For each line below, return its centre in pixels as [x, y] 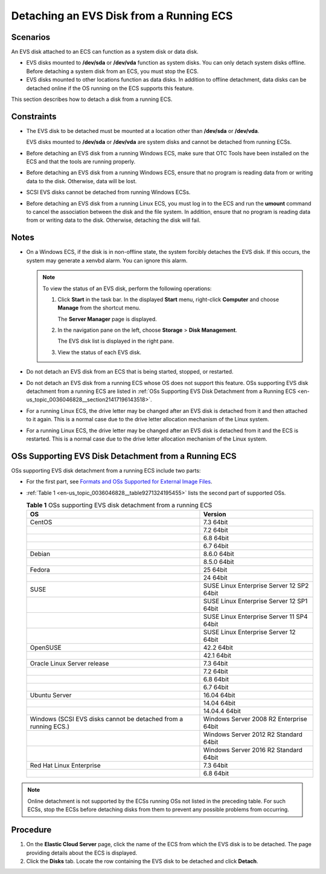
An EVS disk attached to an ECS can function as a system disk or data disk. [105, 52]
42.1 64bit [217, 656]
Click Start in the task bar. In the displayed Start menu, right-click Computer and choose [168, 299]
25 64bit [215, 570]
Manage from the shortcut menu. [99, 308]
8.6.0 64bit [219, 554]
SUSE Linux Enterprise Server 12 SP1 [255, 601]
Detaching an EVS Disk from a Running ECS [122, 16]
